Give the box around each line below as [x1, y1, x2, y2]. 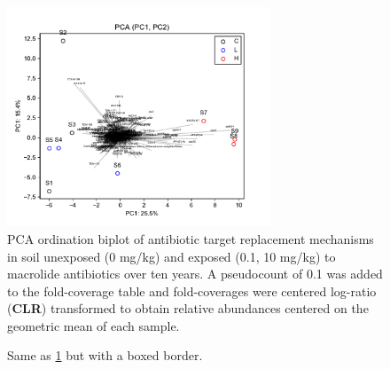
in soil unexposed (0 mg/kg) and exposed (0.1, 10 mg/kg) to [7, 247, 336, 265]
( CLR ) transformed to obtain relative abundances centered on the [7, 299, 369, 318]
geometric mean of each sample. [7, 316, 180, 334]
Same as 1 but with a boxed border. [7, 346, 203, 365]
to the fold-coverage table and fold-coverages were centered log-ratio [7, 281, 377, 300]
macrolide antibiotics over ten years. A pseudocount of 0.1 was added [7, 264, 383, 283]
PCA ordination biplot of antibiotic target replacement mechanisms [7, 229, 374, 247]
